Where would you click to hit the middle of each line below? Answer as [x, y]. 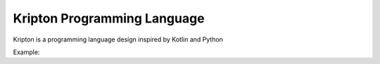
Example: [26, 52]
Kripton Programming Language [109, 18]
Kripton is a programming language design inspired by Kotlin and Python [118, 39]
